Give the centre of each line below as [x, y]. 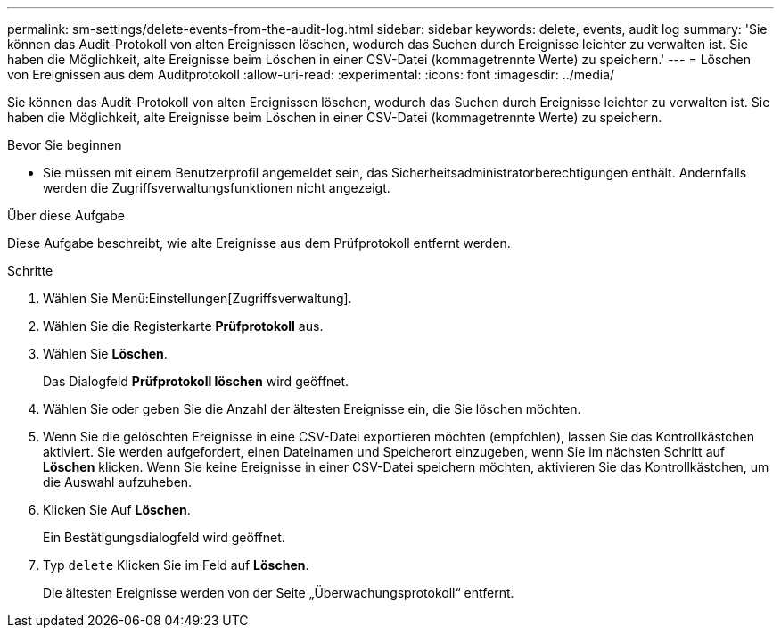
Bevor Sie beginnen [65, 145]
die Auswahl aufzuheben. [118, 482]
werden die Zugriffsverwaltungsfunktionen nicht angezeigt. [217, 188]
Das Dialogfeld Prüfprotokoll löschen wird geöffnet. [196, 381]
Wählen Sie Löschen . [105, 354]
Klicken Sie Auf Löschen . [117, 510]
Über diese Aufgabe [66, 215]
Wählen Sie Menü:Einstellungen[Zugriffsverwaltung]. [197, 298]
